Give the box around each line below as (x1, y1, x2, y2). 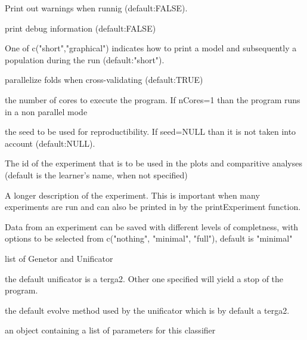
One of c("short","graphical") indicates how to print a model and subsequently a (5, 42, 297, 54)
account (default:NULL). (5, 137, 95, 149)
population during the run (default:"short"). (5, 53, 165, 66)
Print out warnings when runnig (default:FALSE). (5, 2, 188, 14)
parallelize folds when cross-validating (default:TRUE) (5, 73, 203, 86)
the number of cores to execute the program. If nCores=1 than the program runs (5, 93, 300, 106)
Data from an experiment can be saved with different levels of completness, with (5, 220, 299, 233)
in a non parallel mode (5, 105, 88, 118)
